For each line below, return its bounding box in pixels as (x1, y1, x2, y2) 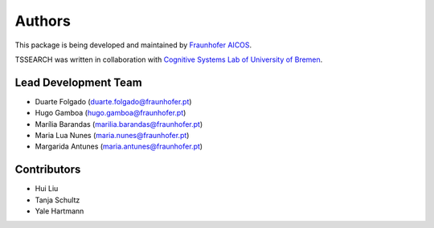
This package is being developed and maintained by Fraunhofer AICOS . (14, 40, 252, 50)
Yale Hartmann (35, 206, 84, 216)
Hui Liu (35, 184, 59, 193)
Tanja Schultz (35, 195, 80, 205)
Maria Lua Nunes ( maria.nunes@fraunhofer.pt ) (35, 131, 190, 140)
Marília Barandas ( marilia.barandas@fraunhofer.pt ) (35, 119, 203, 128)
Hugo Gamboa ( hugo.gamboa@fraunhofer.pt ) (35, 108, 186, 118)
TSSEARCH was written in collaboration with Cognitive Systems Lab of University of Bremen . (14, 55, 323, 64)
